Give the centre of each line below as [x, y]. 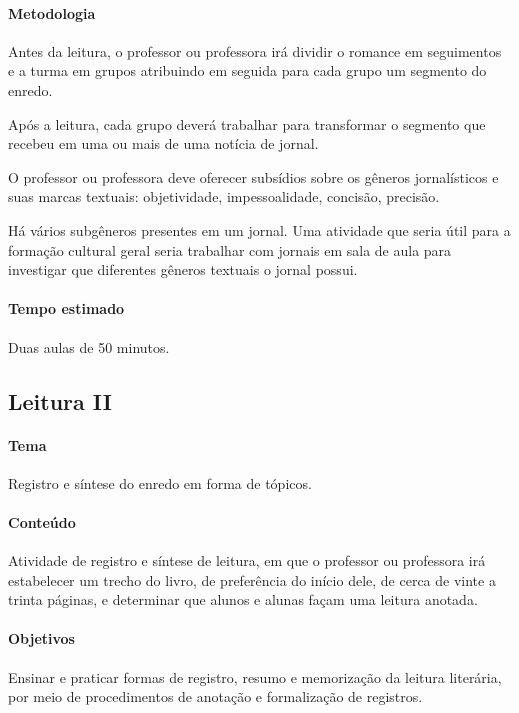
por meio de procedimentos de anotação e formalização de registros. [215, 696]
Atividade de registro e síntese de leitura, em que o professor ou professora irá [247, 560]
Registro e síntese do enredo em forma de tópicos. [160, 482]
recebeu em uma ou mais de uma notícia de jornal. [163, 143]
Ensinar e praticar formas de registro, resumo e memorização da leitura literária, [255, 676]
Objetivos [41, 638]
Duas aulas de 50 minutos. [89, 346]
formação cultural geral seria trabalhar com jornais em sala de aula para [230, 249]
